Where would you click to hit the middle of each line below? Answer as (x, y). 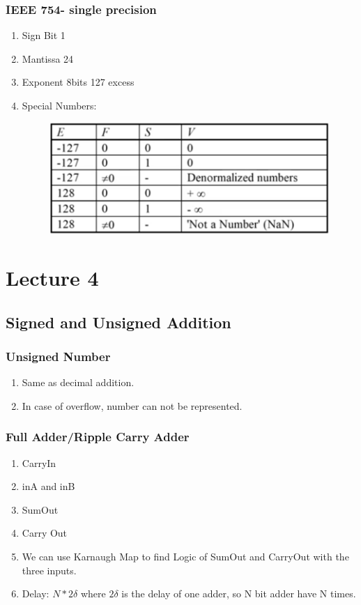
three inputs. (49, 570)
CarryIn (39, 462)
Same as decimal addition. (78, 382)
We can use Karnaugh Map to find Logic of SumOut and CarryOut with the (185, 556)
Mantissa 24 (48, 58)
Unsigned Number (58, 356)
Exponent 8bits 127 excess (78, 82)
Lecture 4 (52, 277)
